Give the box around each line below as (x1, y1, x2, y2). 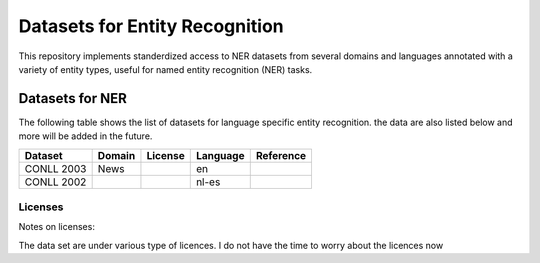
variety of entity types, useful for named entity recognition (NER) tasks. (18, 63, 313, 75)
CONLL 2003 (24, 161, 87, 175)
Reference (255, 148, 307, 162)
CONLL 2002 (24, 175, 87, 189)
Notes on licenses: (18, 221, 95, 233)
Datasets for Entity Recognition (18, 15, 284, 37)
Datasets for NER (18, 90, 127, 107)
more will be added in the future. (18, 130, 153, 142)
